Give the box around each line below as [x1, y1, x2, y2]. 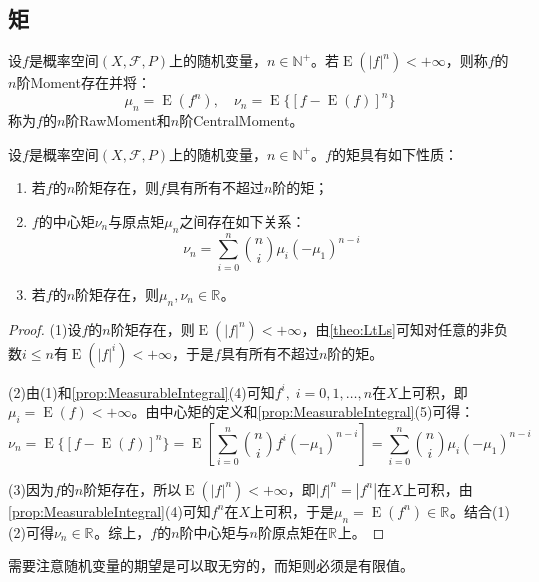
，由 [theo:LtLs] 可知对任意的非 [301, 318, 494, 339]
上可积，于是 [250, 500, 335, 521]
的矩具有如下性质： [331, 143, 458, 164]
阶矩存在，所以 [83, 478, 182, 499]
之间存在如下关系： [179, 210, 306, 231]
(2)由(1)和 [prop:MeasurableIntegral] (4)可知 [8, 381, 275, 402]
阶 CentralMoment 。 [179, 110, 304, 131]
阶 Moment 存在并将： [16, 72, 151, 93]
